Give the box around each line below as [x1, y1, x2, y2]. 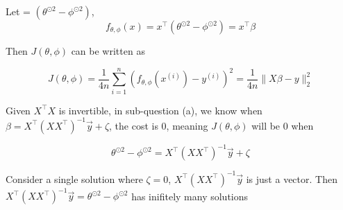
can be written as [71, 44, 145, 58]
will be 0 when [251, 118, 314, 132]
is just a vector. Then [246, 171, 337, 186]
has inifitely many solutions [131, 189, 249, 203]
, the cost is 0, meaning [109, 118, 208, 132]
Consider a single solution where [6, 171, 143, 186]
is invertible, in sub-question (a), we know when [58, 103, 262, 117]
